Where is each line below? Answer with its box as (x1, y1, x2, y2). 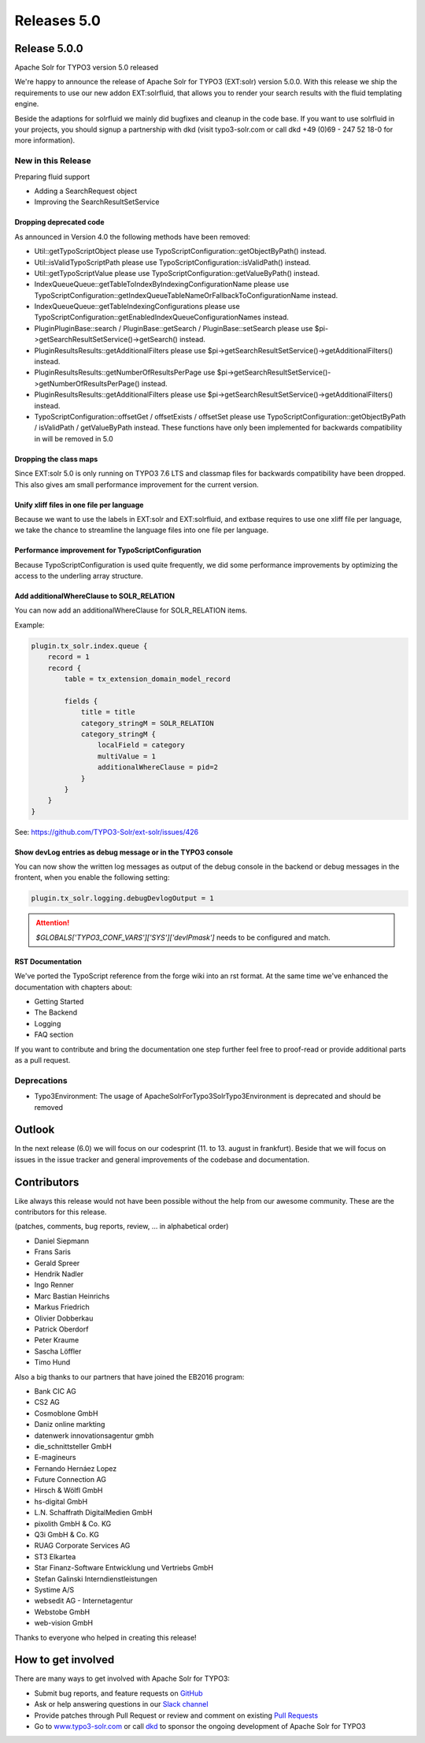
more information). (14, 136, 76, 145)
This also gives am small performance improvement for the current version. (14, 479, 259, 489)
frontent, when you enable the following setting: (14, 873, 170, 882)
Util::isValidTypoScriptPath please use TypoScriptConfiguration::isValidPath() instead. (34, 257, 311, 267)
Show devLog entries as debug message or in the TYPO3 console (14, 847, 234, 857)
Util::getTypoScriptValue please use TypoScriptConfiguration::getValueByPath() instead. (34, 268, 320, 277)
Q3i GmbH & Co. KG (34, 1530, 100, 1540)
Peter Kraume (34, 1335, 79, 1345)
